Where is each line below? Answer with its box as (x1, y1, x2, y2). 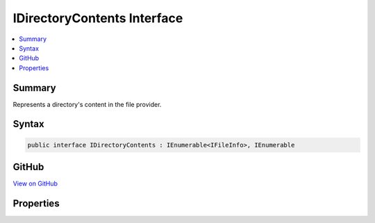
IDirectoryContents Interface (12, 10, 183, 26)
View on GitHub (12, 179, 58, 188)
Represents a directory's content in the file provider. (12, 100, 162, 108)
